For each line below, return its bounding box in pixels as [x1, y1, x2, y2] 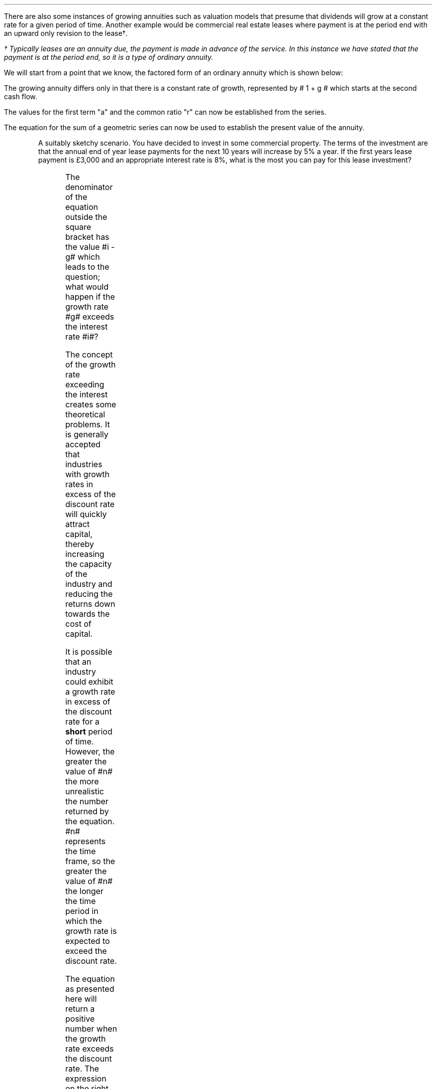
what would [65, 282, 109, 292]
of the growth [65, 360, 116, 369]
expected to [65, 936, 110, 946]
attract [65, 519, 90, 529]
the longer [65, 886, 104, 896]
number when [65, 1024, 117, 1034]
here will [65, 994, 97, 1004]
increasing [65, 549, 105, 559]
